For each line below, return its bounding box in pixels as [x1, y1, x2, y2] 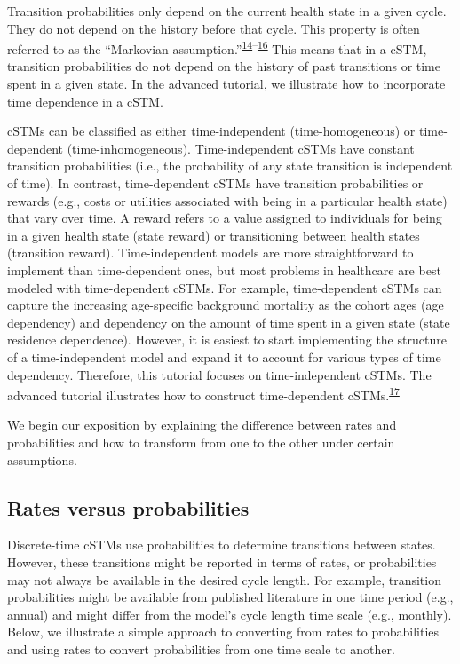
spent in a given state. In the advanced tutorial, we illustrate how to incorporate [7, 75, 446, 93]
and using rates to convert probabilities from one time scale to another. [7, 639, 395, 658]
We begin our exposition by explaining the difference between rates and [7, 415, 397, 434]
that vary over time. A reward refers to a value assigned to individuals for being [7, 209, 442, 227]
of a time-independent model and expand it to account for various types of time [7, 347, 441, 366]
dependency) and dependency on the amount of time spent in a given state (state [7, 312, 450, 331]
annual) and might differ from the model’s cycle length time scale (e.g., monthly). [7, 605, 452, 623]
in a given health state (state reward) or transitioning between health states [7, 225, 420, 244]
